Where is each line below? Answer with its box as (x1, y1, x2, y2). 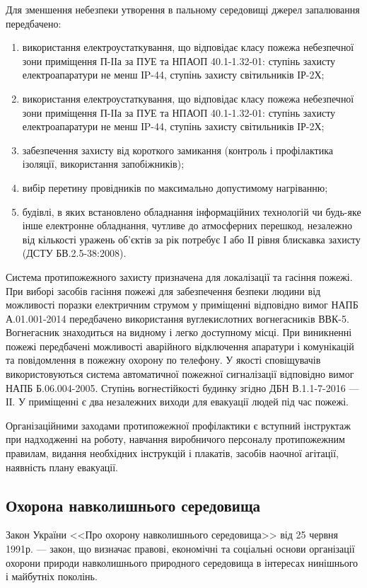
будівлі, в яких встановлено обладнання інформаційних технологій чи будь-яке (22, 204, 361, 219)
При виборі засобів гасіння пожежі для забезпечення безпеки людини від (6, 283, 321, 298)
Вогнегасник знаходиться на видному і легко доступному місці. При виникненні (6, 325, 352, 340)
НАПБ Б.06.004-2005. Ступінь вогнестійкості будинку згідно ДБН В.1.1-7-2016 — (6, 380, 359, 395)
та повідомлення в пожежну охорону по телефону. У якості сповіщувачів (6, 352, 321, 367)
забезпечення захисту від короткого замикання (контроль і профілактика (22, 142, 333, 157)
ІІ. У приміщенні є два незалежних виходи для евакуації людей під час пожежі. (6, 394, 349, 409)
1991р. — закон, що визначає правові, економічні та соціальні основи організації (6, 541, 355, 556)
